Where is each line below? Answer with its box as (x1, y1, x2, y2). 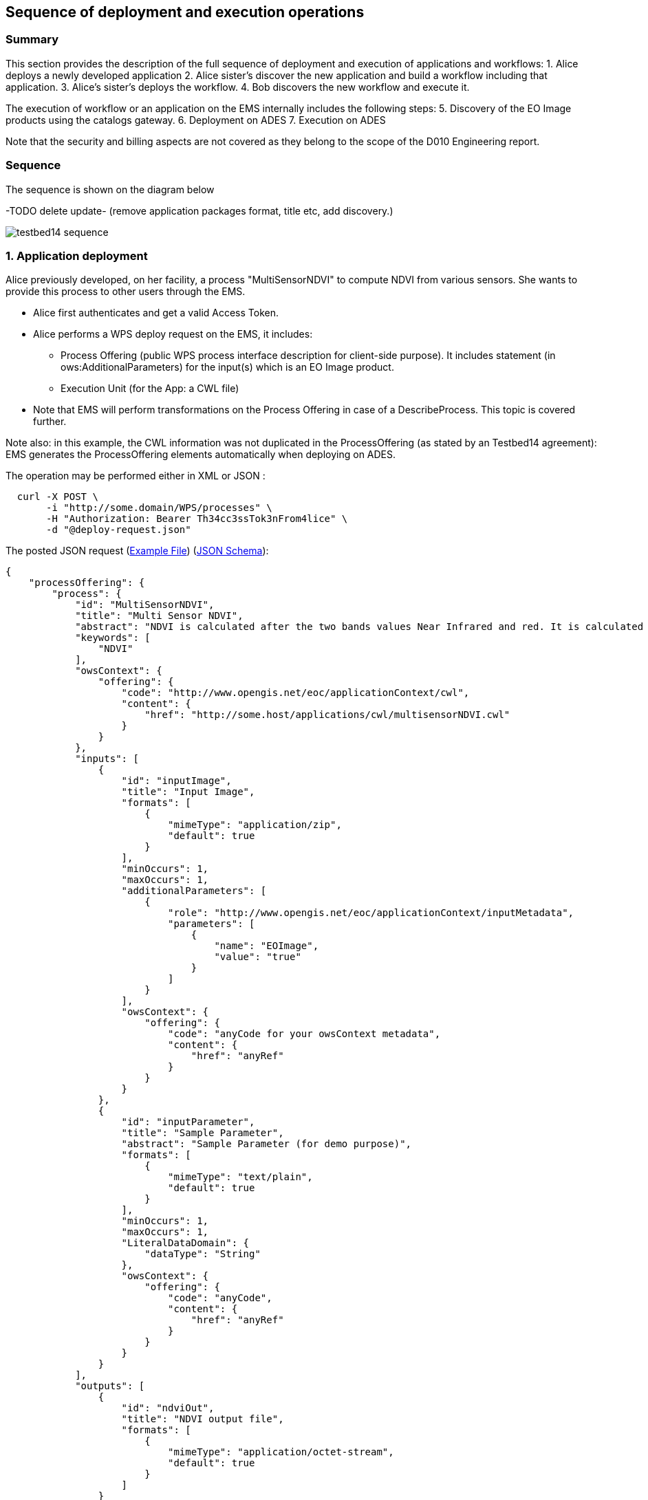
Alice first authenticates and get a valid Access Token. (33, 307, 279, 319)
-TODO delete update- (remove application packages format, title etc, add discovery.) (6, 204, 393, 217)
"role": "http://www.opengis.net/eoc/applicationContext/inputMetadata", (168, 907, 574, 919)
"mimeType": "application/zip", (168, 819, 342, 831)
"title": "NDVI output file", (121, 1413, 284, 1425)
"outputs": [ (75, 1380, 145, 1392)
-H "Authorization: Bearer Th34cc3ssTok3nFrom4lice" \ (46, 513, 348, 525)
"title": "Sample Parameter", (121, 1127, 284, 1139)
